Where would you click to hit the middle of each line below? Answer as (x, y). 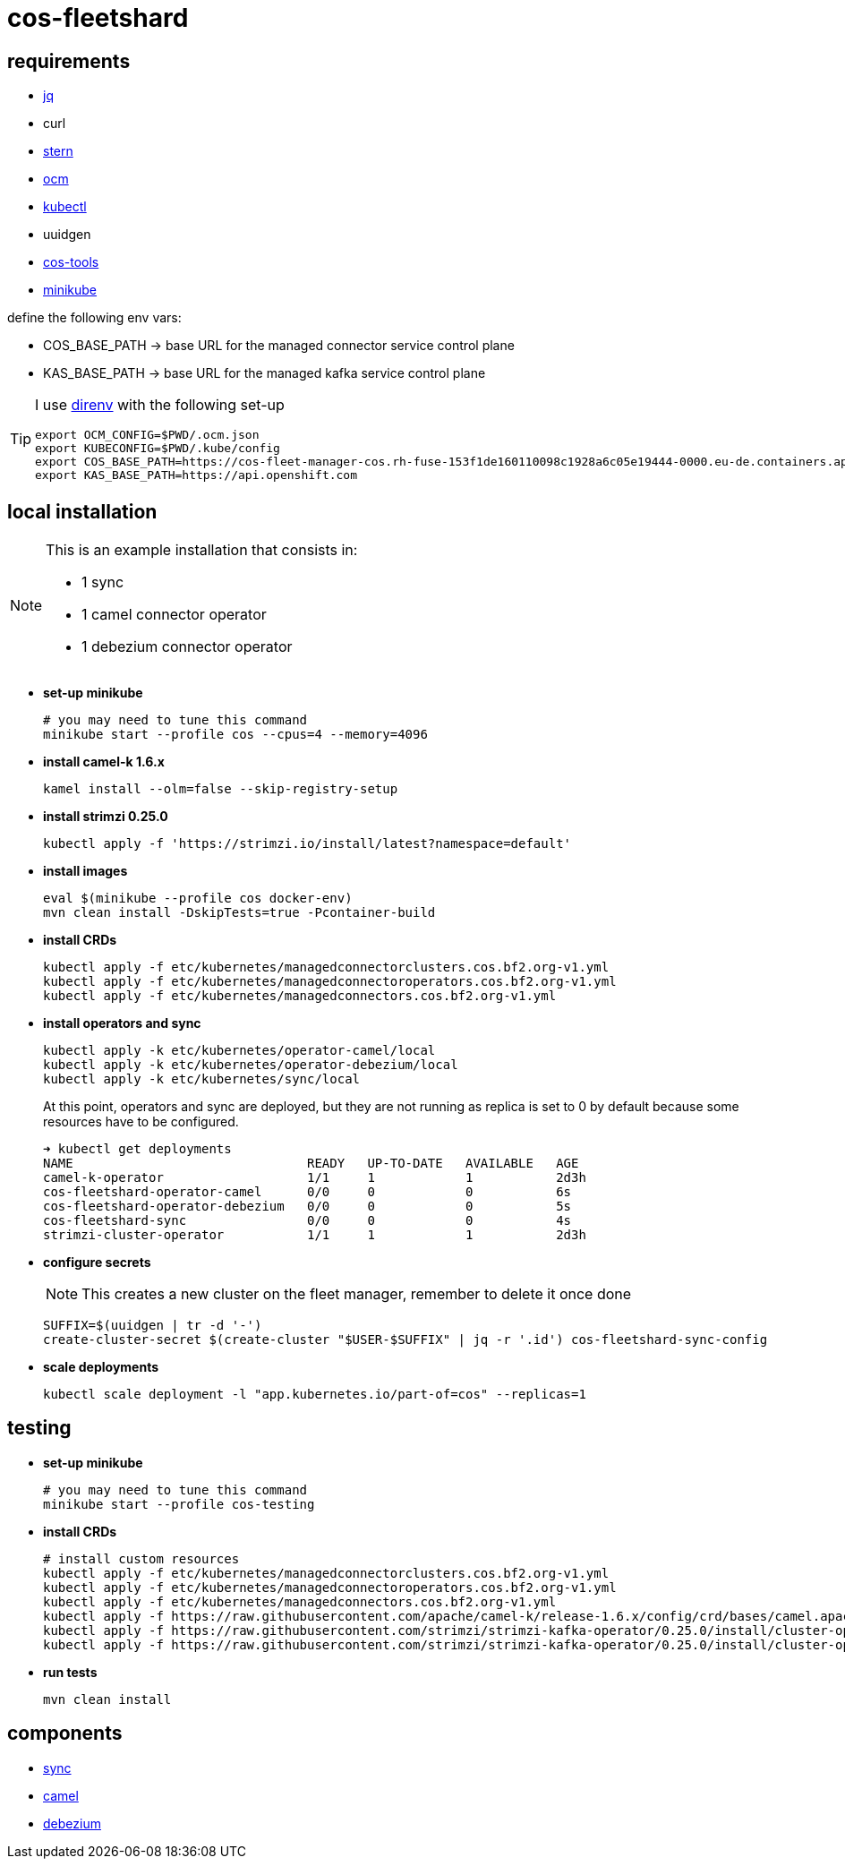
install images (85, 871)
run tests (70, 1672)
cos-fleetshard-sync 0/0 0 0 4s (307, 1221)
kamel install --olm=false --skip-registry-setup (221, 789)
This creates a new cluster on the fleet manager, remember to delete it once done (357, 1294)
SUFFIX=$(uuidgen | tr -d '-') (153, 1326)
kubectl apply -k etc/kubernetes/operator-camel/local (239, 1051)
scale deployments (101, 1367)
